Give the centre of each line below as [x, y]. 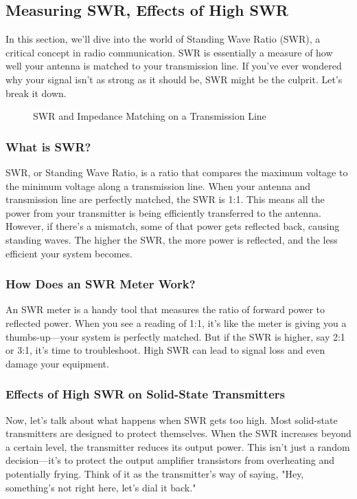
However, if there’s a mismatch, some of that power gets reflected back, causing [173, 226]
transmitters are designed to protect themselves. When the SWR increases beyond [178, 433]
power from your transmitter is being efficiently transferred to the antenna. [163, 212]
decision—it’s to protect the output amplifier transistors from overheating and [170, 460]
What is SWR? [48, 146]
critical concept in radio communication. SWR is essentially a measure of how [169, 52]
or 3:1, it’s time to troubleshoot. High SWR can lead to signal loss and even [165, 350]
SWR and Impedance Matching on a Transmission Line [150, 116]
